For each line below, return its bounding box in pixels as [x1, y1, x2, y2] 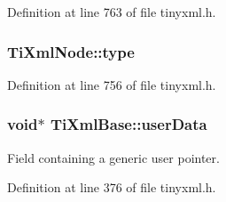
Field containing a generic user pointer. [7, 148, 220, 166]
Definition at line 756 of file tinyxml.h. [7, 75, 216, 93]
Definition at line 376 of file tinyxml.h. [7, 178, 216, 197]
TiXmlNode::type [7, 40, 135, 62]
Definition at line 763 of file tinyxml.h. [7, 3, 216, 20]
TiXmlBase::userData [50, 113, 207, 135]
